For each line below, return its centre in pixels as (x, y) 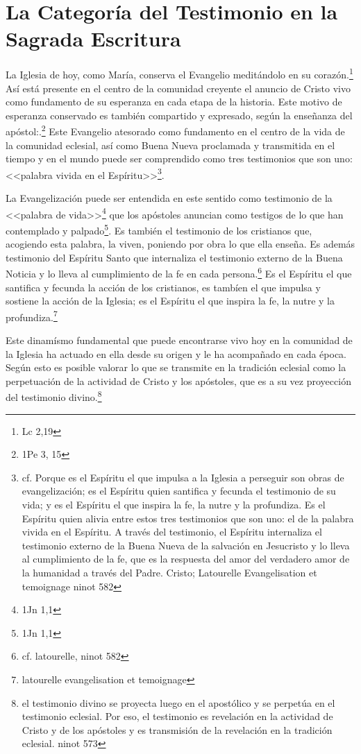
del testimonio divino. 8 (54, 396)
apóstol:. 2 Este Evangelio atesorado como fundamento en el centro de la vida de (175, 130)
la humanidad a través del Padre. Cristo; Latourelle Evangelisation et (169, 572)
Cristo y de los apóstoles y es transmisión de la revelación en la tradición (177, 729)
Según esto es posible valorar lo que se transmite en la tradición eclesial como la (176, 367)
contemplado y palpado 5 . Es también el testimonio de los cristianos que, (159, 229)
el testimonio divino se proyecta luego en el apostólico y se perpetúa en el (178, 702)
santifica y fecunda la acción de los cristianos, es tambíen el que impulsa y (163, 287)
